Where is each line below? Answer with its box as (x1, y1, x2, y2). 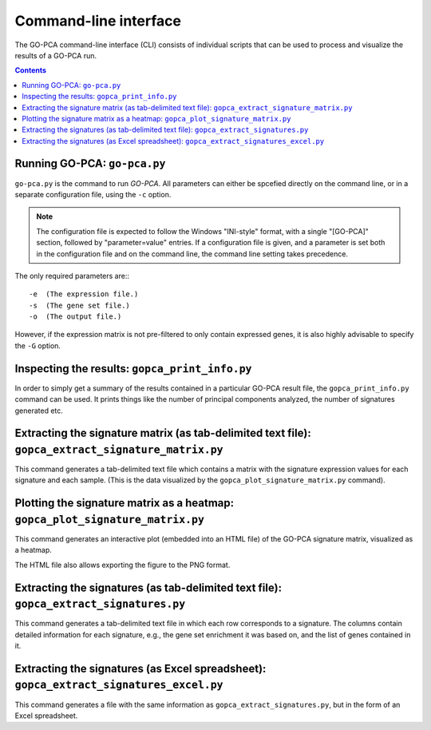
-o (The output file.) (29, 312, 122, 321)
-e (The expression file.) (29, 290, 139, 299)
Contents (14, 65, 47, 75)
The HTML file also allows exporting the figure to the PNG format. (14, 560, 231, 569)
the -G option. (14, 340, 61, 351)
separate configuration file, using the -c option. (14, 189, 172, 199)
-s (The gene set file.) (29, 300, 131, 310)
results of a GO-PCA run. (14, 50, 97, 60)
